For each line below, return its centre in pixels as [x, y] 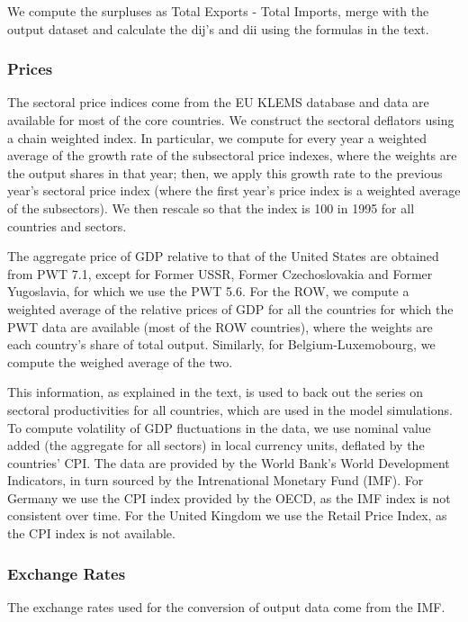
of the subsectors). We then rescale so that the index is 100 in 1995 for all [211, 207]
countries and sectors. [67, 225]
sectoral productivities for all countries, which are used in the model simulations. [230, 409]
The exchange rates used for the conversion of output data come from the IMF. [226, 606]
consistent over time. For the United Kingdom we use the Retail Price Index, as [227, 515]
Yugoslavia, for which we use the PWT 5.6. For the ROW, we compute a [208, 291]
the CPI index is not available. [91, 533]
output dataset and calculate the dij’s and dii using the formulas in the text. [218, 28]
